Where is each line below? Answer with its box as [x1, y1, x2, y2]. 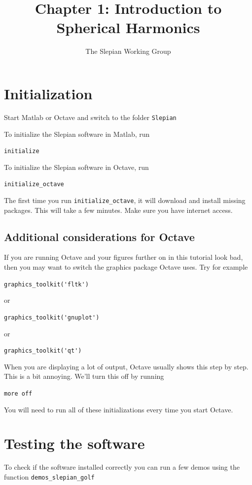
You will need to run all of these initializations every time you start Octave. [4, 404, 233, 414]
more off [4, 390, 33, 397]
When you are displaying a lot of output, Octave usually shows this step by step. [4, 361, 249, 371]
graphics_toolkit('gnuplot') [4, 314, 100, 321]
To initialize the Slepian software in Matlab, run [4, 128, 150, 139]
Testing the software [4, 433, 145, 453]
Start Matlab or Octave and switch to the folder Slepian [4, 112, 177, 122]
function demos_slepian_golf [4, 471, 95, 482]
